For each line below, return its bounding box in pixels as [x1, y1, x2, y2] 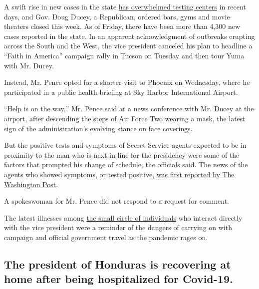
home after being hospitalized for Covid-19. [4, 271, 233, 287]
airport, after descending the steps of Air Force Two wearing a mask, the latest [4, 113, 246, 123]
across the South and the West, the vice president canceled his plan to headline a [4, 40, 253, 51]
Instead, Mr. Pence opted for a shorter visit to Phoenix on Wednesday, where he [4, 77, 250, 87]
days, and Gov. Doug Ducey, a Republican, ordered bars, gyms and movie [4, 11, 230, 21]
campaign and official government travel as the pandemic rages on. [4, 232, 208, 242]
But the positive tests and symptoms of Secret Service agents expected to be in [4, 140, 247, 150]
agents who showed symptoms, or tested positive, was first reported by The [4, 169, 235, 179]
